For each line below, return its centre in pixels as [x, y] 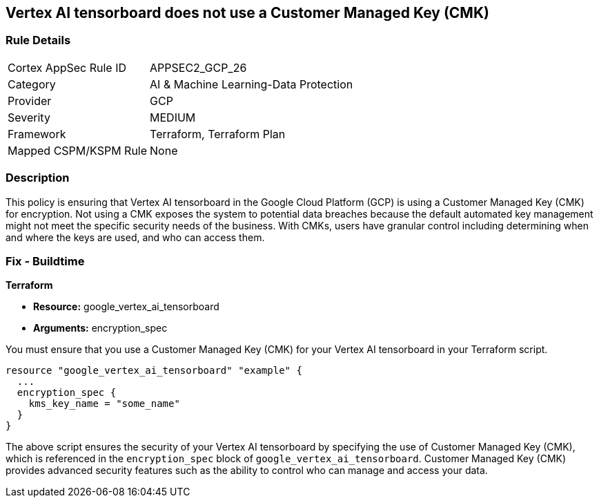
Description [38, 178]
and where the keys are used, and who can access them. [135, 237]
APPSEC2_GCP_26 [198, 67]
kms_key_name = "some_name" [104, 404]
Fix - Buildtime [45, 261]
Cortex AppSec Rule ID [67, 67]
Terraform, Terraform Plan [218, 134]
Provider [30, 101]
